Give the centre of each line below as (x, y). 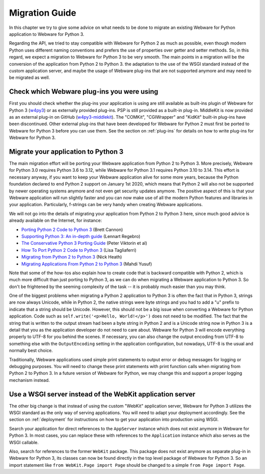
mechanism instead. (29, 380)
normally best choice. (31, 350)
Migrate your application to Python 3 (66, 151)
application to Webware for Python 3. (47, 34)
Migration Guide (43, 13)
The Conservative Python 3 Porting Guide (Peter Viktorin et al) (84, 243)
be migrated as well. (29, 78)
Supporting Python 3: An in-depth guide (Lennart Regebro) (81, 236)
